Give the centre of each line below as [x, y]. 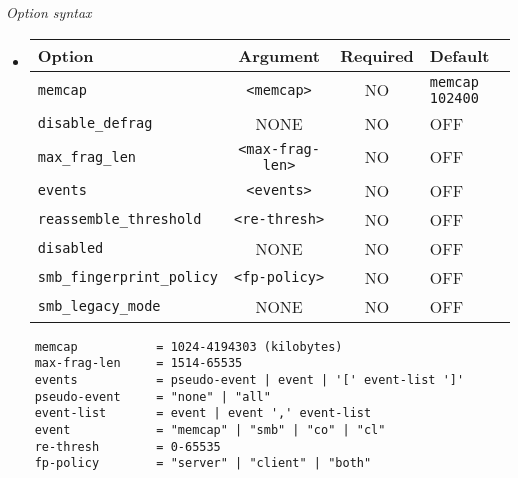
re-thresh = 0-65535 [127, 446]
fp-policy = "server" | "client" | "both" [203, 463]
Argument [279, 55]
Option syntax [49, 12]
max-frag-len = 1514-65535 [138, 363]
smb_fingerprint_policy [127, 277]
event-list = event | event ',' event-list [203, 413]
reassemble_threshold [119, 219]
